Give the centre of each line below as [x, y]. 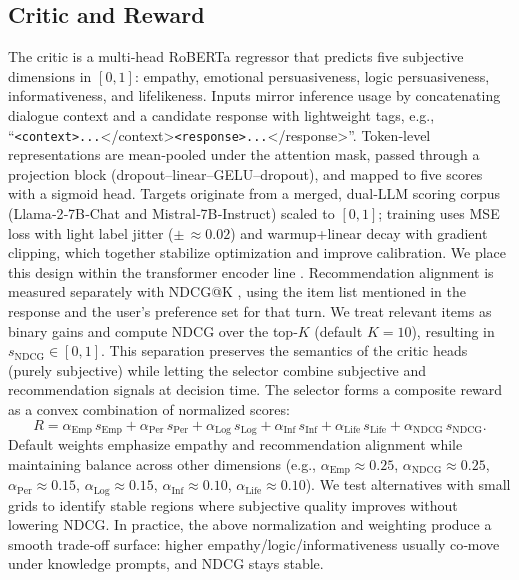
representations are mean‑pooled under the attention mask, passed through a [244, 154]
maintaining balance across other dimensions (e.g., [162, 463]
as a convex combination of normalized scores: [149, 408]
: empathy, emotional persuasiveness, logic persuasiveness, [312, 75]
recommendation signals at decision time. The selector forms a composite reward [255, 389]
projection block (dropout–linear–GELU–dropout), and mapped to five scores [245, 173]
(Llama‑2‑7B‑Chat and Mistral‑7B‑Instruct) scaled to [171, 213]
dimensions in [50, 75]
